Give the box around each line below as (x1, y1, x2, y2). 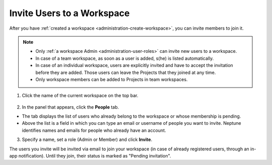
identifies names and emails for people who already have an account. (22, 127, 166, 133)
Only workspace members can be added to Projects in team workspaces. (35, 76, 188, 82)
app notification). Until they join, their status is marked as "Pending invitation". (9, 153, 171, 159)
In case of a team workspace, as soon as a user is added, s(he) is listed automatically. (35, 55, 214, 61)
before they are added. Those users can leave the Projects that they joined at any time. (35, 69, 216, 75)
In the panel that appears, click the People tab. (22, 104, 119, 110)
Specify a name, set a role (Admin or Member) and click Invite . (22, 136, 153, 143)
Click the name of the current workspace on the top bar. (22, 93, 139, 99)
